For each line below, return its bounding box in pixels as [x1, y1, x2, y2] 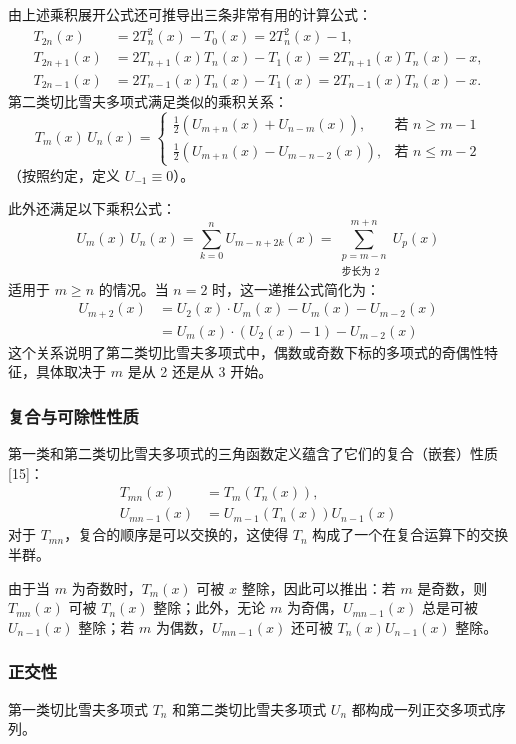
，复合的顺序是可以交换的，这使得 [64, 524, 289, 545]
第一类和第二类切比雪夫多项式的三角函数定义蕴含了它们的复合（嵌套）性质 [8, 443, 498, 464]
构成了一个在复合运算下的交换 [312, 524, 509, 545]
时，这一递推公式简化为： [212, 278, 381, 299]
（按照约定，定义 [8, 164, 120, 185]
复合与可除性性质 [8, 403, 139, 428]
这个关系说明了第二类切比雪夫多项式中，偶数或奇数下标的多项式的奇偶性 [8, 341, 484, 362]
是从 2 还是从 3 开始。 [127, 361, 273, 382]
